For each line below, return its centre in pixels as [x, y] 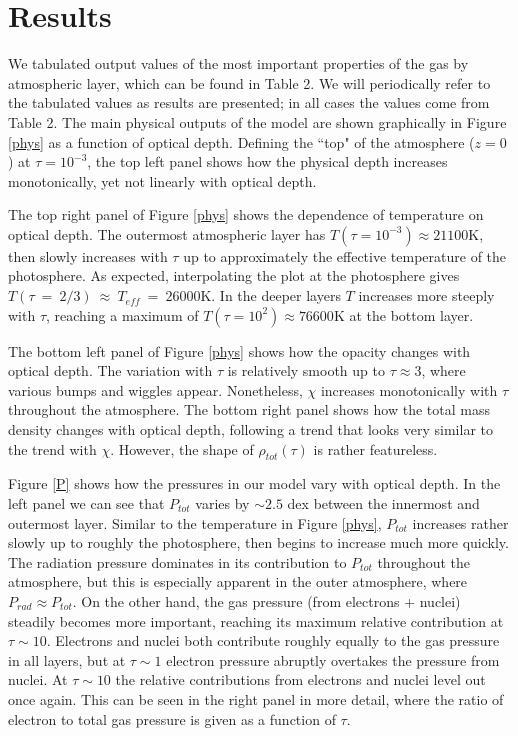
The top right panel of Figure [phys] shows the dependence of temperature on [246, 214]
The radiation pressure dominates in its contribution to [177, 561]
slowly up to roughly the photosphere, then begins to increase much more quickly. [258, 542]
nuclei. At [38, 679]
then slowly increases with [88, 255]
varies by [222, 503]
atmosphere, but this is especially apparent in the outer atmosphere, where [238, 581]
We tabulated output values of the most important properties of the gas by [238, 63]
